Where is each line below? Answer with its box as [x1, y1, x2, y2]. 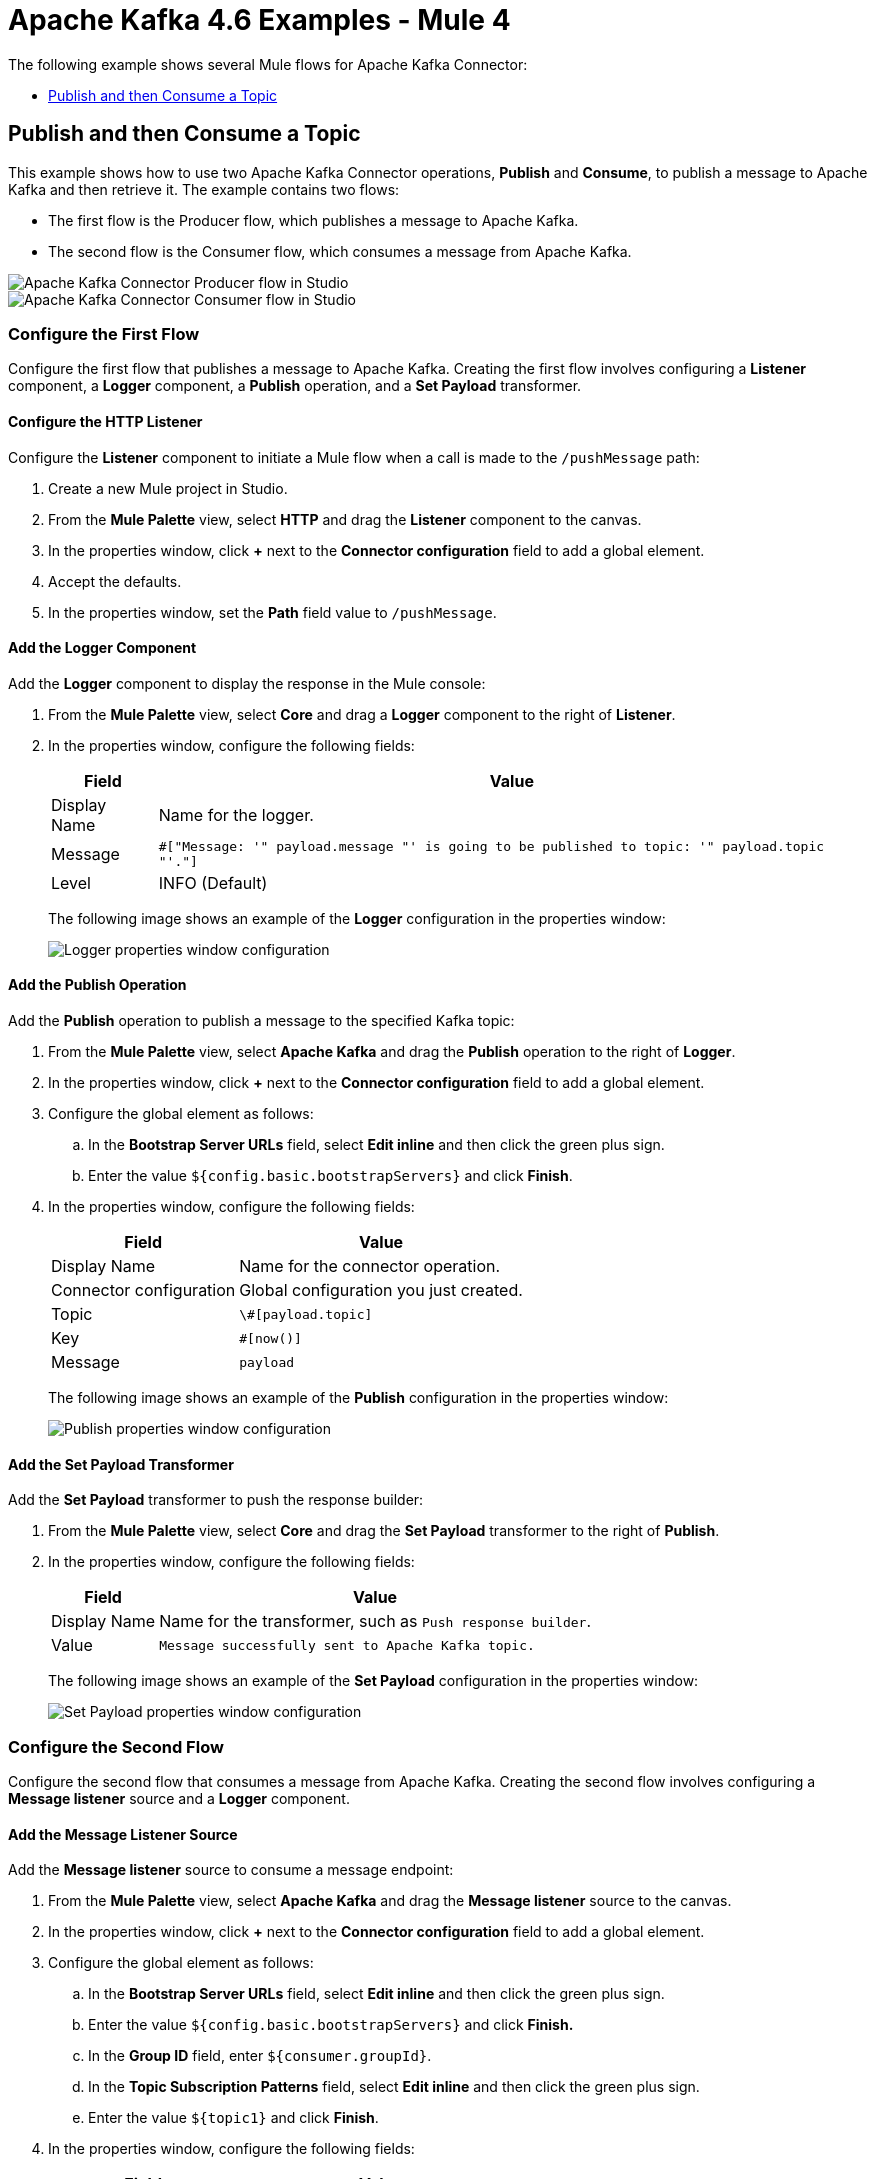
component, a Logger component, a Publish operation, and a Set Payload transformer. [8, 377, 582, 395]
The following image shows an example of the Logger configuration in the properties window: [48, 909, 666, 927]
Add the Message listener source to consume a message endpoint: [8, 1861, 454, 1879]
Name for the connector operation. [239, 1256, 501, 1276]
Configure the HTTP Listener [8, 412, 203, 430]
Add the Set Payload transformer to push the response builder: [8, 1491, 424, 1509]
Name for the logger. [158, 804, 314, 825]
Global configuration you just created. [239, 1280, 523, 1300]
